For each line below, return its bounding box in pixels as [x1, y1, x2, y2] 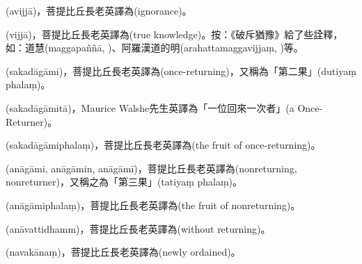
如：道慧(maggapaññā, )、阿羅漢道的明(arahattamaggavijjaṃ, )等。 [6, 40, 304, 55]
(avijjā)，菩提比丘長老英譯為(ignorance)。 [6, 3, 192, 17]
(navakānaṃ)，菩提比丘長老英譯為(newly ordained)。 [6, 245, 241, 259]
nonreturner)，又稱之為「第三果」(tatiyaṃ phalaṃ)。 [6, 174, 243, 189]
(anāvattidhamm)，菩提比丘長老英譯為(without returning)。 [6, 221, 271, 236]
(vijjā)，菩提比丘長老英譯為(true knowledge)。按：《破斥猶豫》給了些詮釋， [6, 26, 343, 41]
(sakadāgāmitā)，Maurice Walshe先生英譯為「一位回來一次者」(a [6, 100, 294, 115]
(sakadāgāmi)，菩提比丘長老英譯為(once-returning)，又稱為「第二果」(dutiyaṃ [6, 63, 356, 78]
